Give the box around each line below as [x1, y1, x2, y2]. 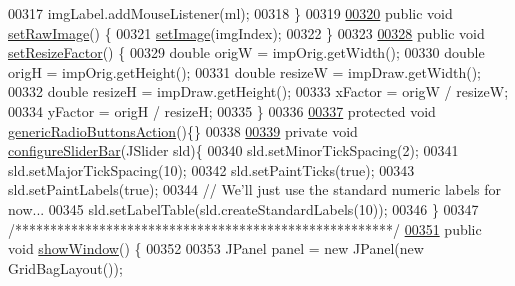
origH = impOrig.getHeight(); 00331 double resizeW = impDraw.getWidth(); [8, 61, 481, 82]
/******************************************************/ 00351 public [8, 218, 482, 239]
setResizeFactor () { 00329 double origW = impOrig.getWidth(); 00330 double [8, 42, 485, 63]
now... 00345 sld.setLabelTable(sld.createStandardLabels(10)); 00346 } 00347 [8, 198, 479, 219]
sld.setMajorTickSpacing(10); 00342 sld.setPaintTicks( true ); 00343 [8, 159, 415, 180]
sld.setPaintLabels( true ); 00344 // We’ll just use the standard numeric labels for [8, 179, 502, 200]
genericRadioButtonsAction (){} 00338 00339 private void [8, 120, 358, 141]
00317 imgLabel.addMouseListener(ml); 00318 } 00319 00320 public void [8, 3, 453, 23]
